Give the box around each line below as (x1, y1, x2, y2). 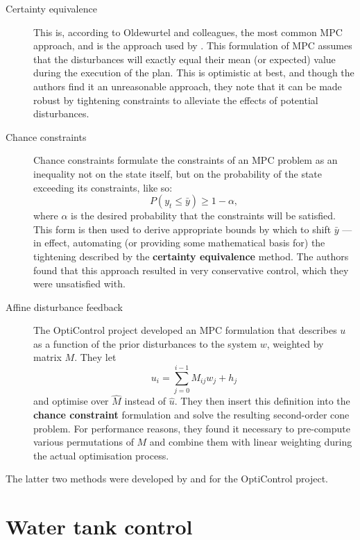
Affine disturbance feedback (6, 299, 123, 314)
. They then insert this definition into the (174, 394, 350, 408)
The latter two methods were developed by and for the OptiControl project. (6, 471, 328, 486)
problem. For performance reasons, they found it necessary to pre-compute (33, 421, 350, 435)
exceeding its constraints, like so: (33, 180, 173, 194)
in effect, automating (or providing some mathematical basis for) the (33, 235, 325, 250)
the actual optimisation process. (33, 448, 169, 462)
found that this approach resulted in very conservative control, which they (33, 262, 349, 277)
